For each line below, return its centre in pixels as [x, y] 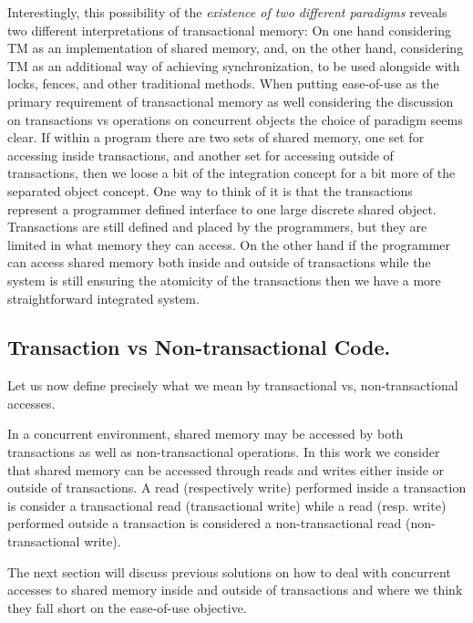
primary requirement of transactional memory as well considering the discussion [231, 101]
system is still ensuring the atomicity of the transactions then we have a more [224, 280]
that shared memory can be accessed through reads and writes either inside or [226, 469]
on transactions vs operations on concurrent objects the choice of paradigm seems [235, 119]
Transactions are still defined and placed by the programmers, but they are [217, 227]
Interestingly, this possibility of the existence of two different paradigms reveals [227, 12]
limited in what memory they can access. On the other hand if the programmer [229, 244]
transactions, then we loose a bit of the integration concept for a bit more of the [231, 173]
